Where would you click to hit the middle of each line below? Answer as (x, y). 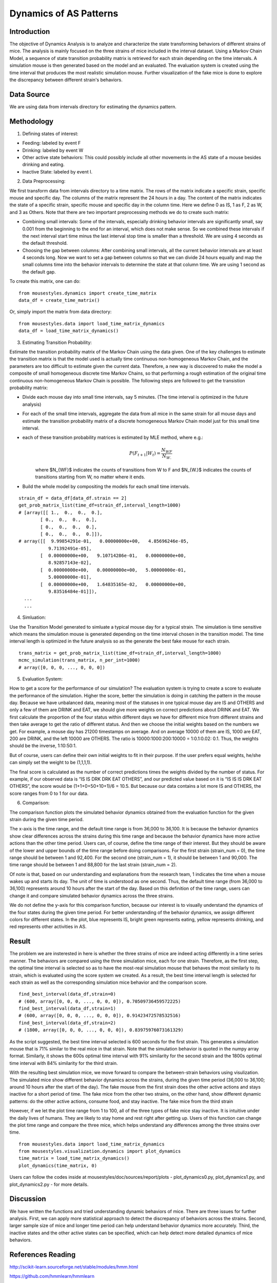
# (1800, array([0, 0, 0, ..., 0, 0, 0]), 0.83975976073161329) (101, 1030)
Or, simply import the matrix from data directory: (61, 312)
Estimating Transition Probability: (57, 342)
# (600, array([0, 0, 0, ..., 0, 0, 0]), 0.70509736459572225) (100, 1001)
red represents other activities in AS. (48, 927)
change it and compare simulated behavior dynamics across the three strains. (92, 896)
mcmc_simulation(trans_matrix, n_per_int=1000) (80, 660)
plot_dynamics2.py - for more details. (49, 1184)
